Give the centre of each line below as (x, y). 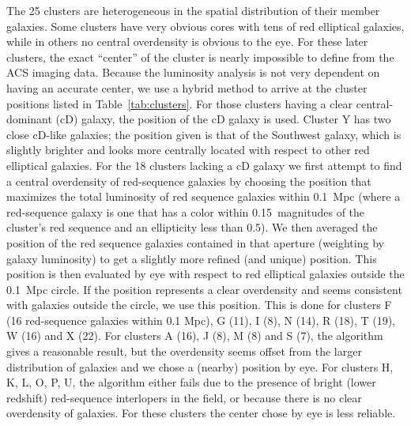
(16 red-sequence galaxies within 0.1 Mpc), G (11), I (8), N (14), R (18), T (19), (201, 320)
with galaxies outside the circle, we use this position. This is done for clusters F (199, 305)
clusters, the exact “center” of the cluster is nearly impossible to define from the (200, 57)
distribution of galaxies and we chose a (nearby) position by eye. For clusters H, (200, 366)
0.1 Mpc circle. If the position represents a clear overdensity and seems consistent (204, 289)
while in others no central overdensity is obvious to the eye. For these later (187, 41)
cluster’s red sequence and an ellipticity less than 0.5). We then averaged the (192, 227)
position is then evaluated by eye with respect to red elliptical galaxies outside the (205, 274)
